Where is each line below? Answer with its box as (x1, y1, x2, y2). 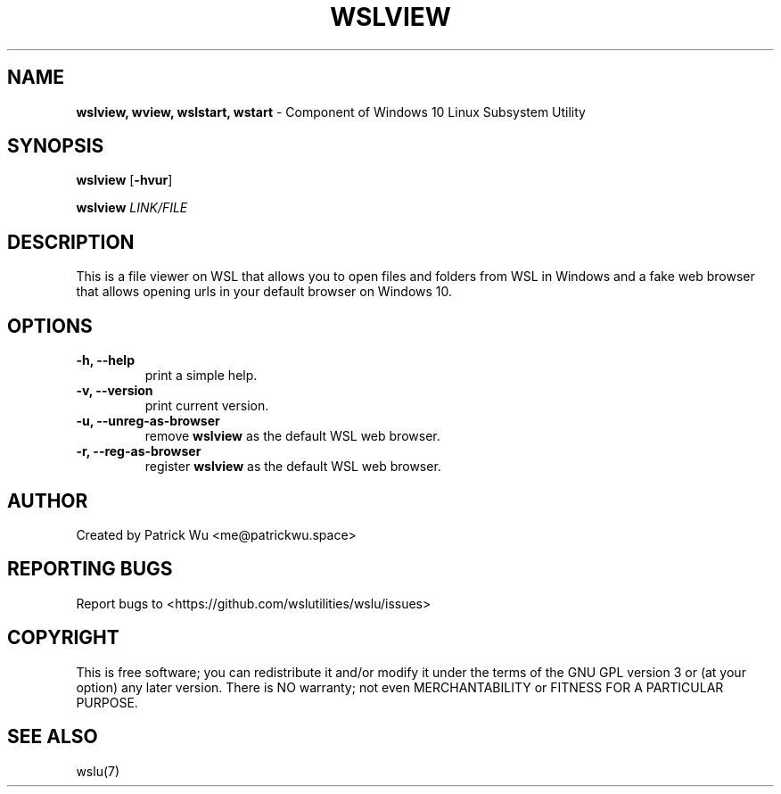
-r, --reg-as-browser (76, 443, 201, 459)
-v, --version (76, 383, 153, 399)
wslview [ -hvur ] (76, 172, 173, 188)
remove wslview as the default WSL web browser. (144, 428, 440, 444)
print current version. (144, 398, 269, 414)
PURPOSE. (76, 694, 138, 710)
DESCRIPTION (7, 230, 135, 253)
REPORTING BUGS (7, 558, 173, 581)
